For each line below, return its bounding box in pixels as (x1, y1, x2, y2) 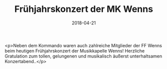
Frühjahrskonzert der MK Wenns (14, 3, 153, 15)
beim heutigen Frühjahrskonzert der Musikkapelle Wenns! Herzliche (5, 48, 145, 54)
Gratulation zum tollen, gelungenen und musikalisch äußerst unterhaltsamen (5, 53, 162, 59)
